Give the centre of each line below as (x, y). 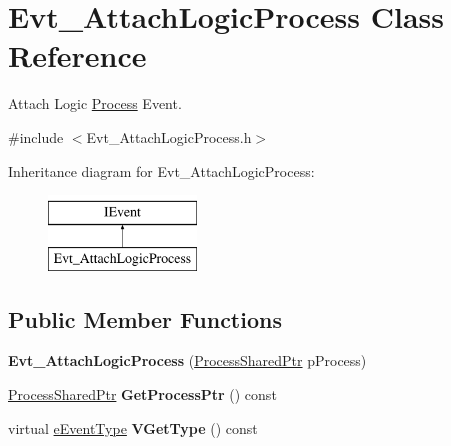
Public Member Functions (145, 318)
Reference (77, 55)
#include (36, 136)
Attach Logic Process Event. (95, 103)
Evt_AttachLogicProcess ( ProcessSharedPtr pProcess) (187, 360)
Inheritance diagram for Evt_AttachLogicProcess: (161, 170)
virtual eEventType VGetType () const (133, 427)
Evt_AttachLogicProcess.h (169, 136)
